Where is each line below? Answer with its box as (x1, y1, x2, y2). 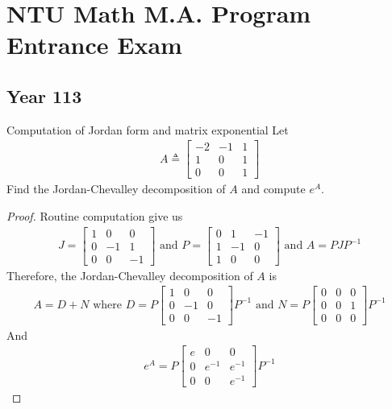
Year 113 (6, 83, 82, 108)
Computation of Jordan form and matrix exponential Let (6, 121, 289, 138)
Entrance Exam (6, 28, 182, 61)
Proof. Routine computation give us (6, 208, 183, 225)
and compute (241, 180, 306, 197)
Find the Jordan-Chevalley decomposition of (6, 180, 226, 197)
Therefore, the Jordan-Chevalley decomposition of (6, 266, 253, 283)
